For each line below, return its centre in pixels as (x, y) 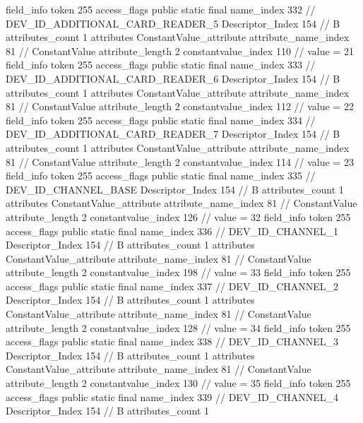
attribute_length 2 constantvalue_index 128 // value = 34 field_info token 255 (178, 327)
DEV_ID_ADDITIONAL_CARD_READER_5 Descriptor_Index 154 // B (173, 23)
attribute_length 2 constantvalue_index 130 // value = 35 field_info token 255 (178, 383)
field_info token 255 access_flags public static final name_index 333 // (161, 65)
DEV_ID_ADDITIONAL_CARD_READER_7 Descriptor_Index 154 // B (173, 134)
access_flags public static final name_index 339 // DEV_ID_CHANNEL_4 (172, 397)
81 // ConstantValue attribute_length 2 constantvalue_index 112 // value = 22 (180, 106)
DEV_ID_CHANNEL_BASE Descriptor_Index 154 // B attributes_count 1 (175, 189)
